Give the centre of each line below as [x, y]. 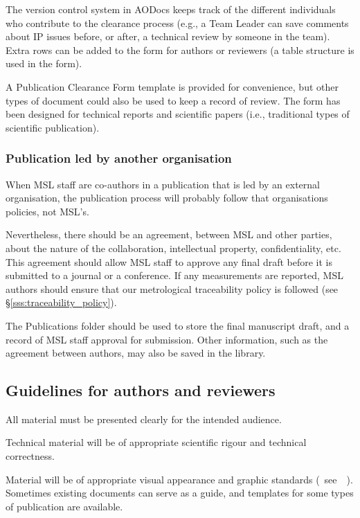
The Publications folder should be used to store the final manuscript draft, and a [178, 325]
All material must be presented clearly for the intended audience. [144, 419]
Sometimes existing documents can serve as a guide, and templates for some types [180, 493]
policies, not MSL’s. [47, 211]
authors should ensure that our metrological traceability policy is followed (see [172, 288]
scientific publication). [53, 127]
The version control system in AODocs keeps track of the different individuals [171, 9]
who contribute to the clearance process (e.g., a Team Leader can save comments [177, 23]
